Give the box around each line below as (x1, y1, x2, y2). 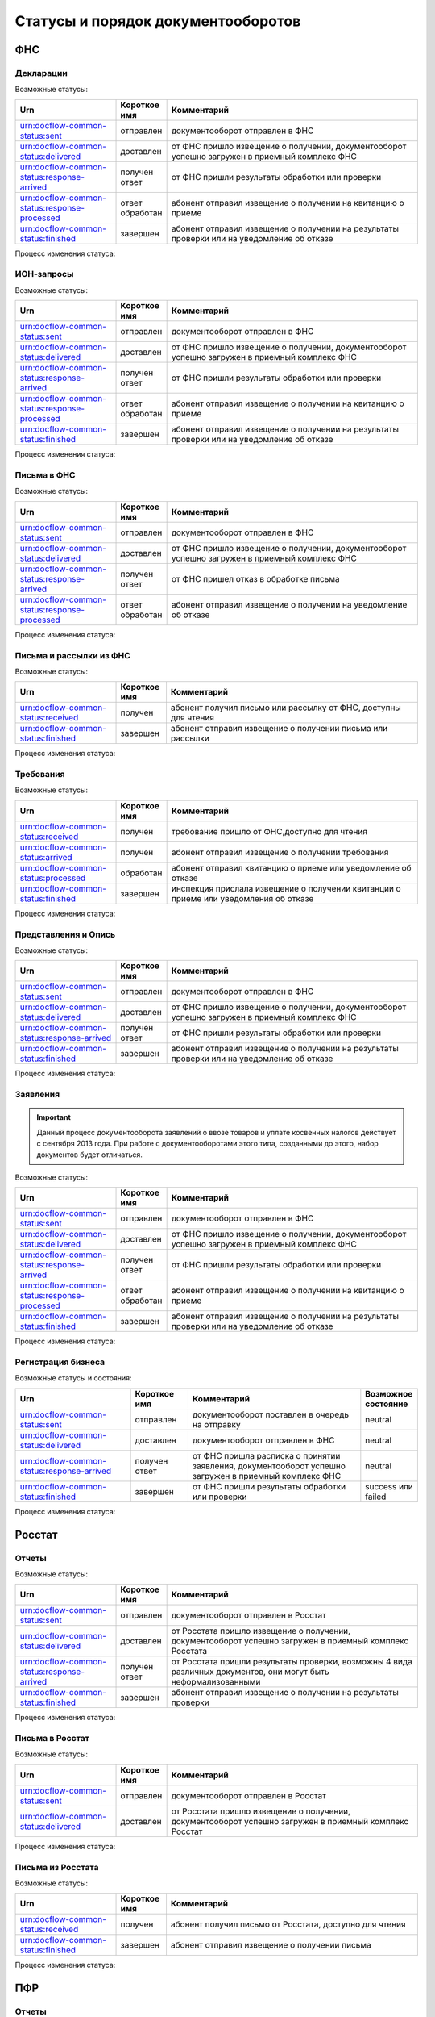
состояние (365, 1398, 408, 1409)
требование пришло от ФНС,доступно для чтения (171, 825, 368, 837)
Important (36, 1113, 72, 1122)
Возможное (365, 1388, 413, 1399)
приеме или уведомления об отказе (171, 892, 314, 904)
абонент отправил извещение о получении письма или (170, 723, 388, 734)
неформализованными (171, 1677, 261, 1688)
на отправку (192, 1418, 241, 1430)
